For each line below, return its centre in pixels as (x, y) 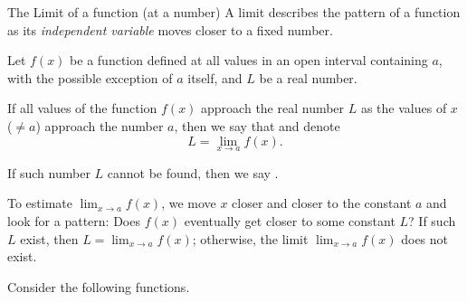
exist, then (49, 238)
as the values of (404, 108)
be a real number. (308, 77)
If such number (49, 172)
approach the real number (273, 108)
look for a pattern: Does (74, 220)
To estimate (40, 203)
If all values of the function (82, 108)
